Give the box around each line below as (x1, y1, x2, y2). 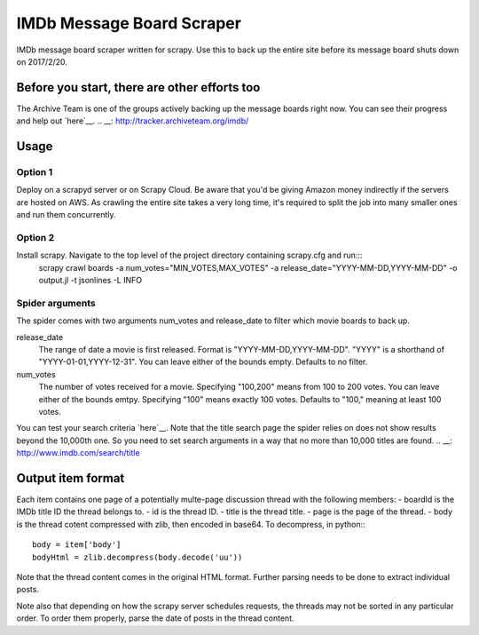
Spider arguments (16, 297, 97, 309)
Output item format (16, 471, 125, 486)
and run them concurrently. (16, 210, 116, 220)
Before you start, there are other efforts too (16, 80, 261, 95)
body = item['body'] (32, 540, 122, 550)
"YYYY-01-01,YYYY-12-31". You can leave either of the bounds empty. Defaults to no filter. (38, 356, 368, 368)
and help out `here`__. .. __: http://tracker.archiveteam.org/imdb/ (16, 115, 249, 126)
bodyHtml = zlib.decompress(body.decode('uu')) (32, 552, 243, 562)
